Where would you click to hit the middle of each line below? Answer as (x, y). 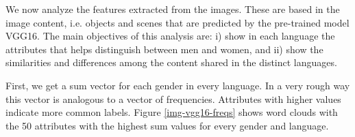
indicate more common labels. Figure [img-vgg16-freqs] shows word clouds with (172, 112)
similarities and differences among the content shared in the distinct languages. (171, 62)
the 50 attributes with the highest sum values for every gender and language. (167, 125)
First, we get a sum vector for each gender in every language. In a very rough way (178, 85)
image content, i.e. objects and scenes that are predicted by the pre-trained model (177, 22)
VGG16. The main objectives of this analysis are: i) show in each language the (170, 36)
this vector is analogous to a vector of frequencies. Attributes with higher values (173, 98)
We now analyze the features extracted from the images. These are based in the (173, 9)
